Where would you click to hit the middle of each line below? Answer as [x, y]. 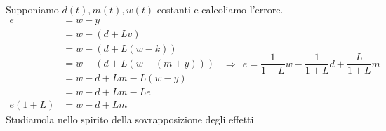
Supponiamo [32, 9]
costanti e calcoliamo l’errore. [220, 9]
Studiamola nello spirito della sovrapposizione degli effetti [130, 119]
